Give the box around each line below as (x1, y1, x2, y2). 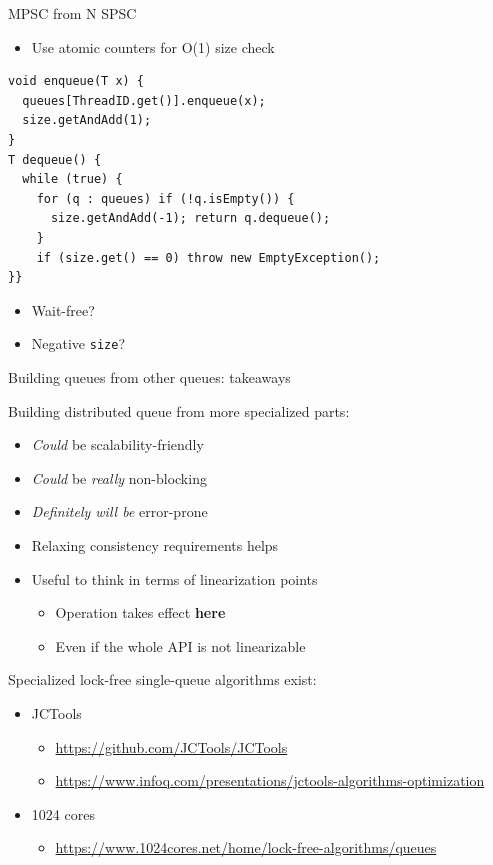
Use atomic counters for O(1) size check (31, 36, 275, 57)
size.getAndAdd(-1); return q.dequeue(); (50, 211, 331, 226)
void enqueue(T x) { (8, 74, 145, 89)
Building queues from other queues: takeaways (8, 366, 291, 387)
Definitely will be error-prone (31, 501, 208, 522)
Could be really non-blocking (31, 467, 207, 488)
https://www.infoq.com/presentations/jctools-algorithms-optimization (55, 770, 485, 791)
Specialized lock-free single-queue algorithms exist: (8, 669, 317, 690)
